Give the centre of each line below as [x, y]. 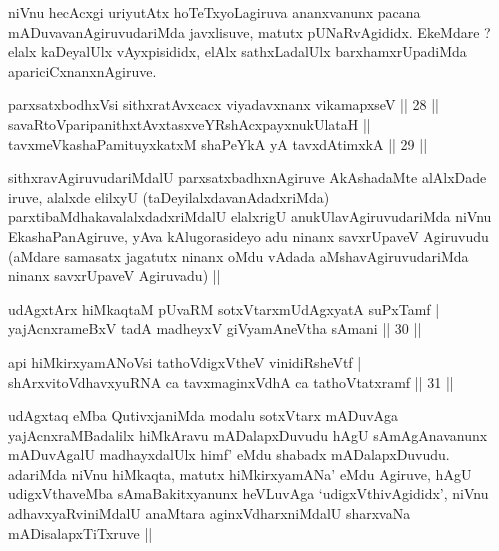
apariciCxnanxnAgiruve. [82, 70]
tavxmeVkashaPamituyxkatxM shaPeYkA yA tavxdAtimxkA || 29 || [218, 143]
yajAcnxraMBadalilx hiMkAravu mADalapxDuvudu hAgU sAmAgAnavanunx [248, 434]
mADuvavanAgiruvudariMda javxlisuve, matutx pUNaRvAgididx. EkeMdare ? [249, 31]
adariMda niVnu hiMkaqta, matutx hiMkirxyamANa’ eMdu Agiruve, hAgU [240, 473]
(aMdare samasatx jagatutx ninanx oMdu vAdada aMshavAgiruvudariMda [238, 255]
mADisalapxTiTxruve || [80, 532]
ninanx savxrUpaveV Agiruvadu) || [114, 275]
